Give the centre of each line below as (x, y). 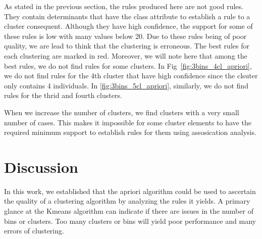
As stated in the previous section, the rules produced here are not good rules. (124, 6)
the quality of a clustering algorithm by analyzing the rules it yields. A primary (127, 201)
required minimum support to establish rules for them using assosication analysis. (130, 132)
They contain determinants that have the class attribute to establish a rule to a (127, 16)
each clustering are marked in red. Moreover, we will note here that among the (126, 55)
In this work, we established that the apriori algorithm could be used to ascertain (130, 191)
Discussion (41, 166)
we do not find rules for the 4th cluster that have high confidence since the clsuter (131, 76)
